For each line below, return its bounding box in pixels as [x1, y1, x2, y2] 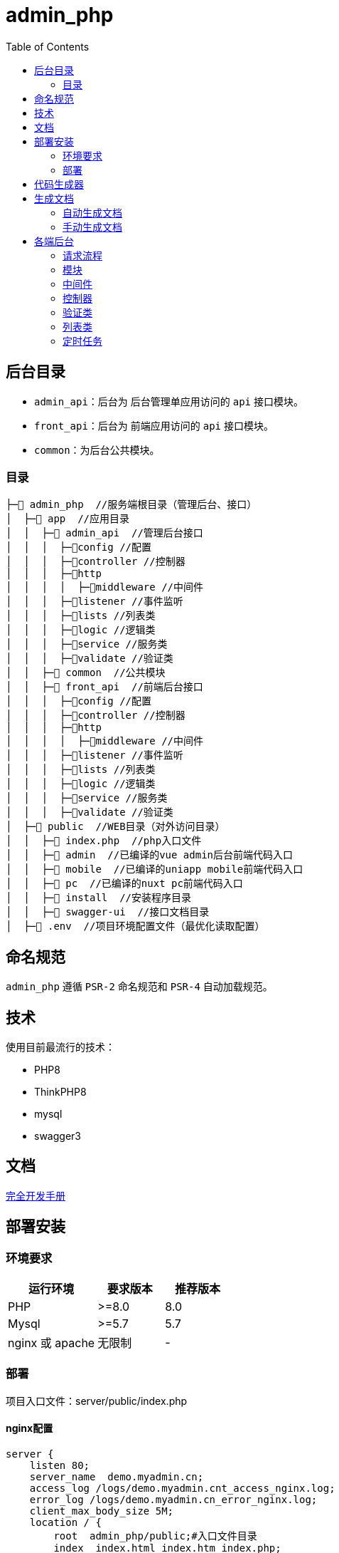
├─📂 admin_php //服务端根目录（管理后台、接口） [6, 499, 257, 511]
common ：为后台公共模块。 [34, 443, 160, 456]
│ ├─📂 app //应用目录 [6, 513, 130, 525]
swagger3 [34, 1130, 81, 1143]
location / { [29, 1517, 102, 1529]
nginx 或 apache [8, 1336, 95, 1351]
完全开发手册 [6, 1189, 65, 1202]
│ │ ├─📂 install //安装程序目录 [6, 892, 192, 904]
